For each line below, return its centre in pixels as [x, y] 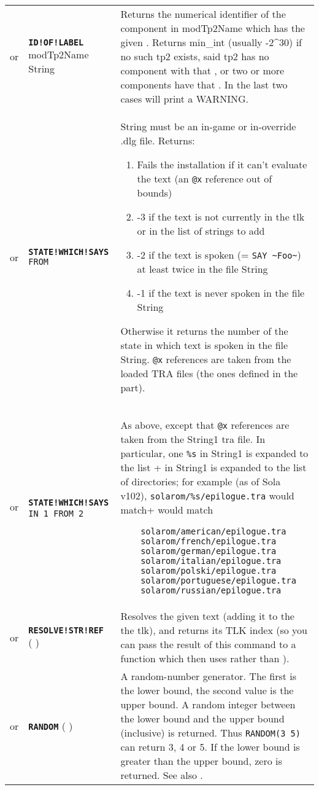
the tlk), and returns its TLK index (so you [214, 630]
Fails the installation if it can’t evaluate [222, 164]
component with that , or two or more [202, 70]
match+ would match [167, 510]
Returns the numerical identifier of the [203, 14]
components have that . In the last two [204, 84]
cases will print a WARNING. [184, 99]
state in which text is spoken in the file [204, 345]
